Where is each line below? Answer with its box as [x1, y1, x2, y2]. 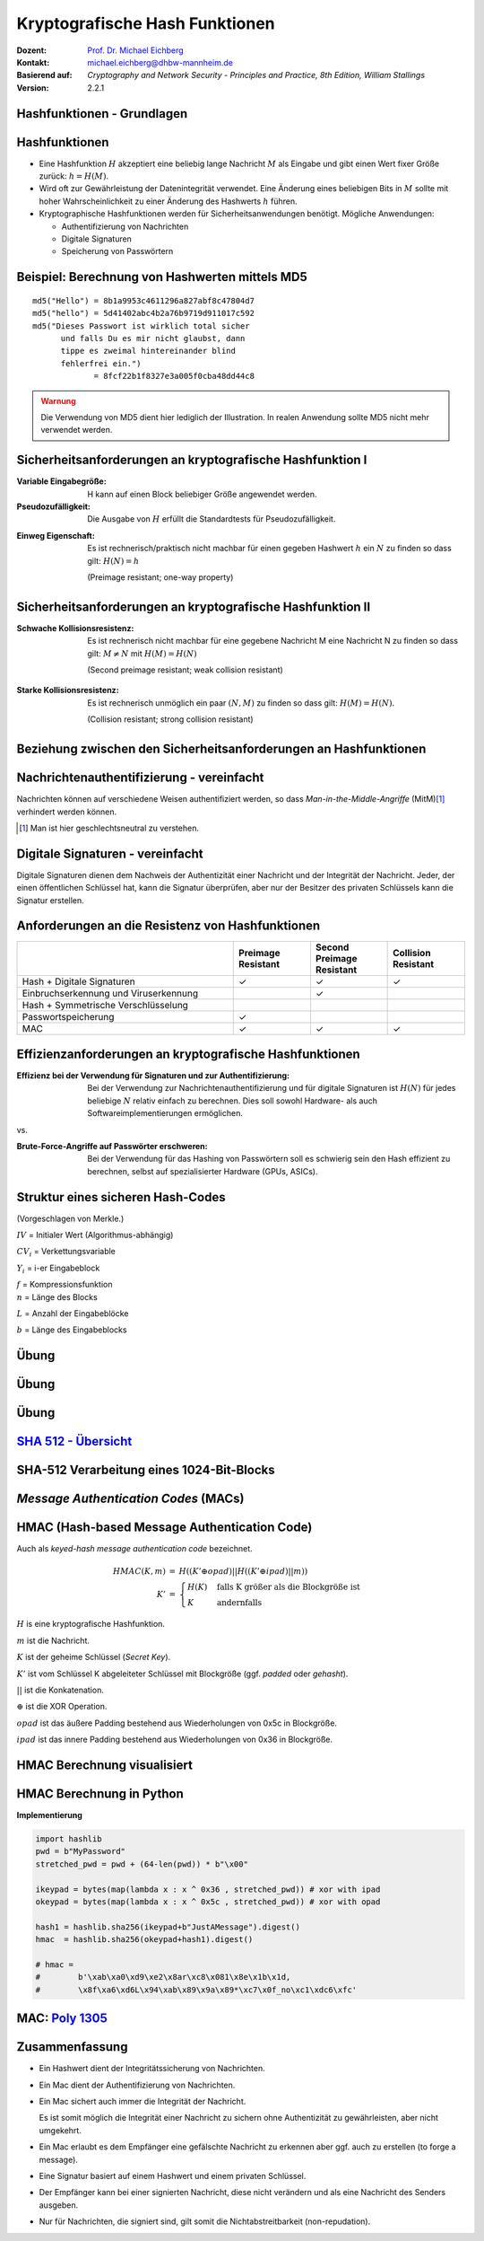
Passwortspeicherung [22, 1011, 115, 1024]
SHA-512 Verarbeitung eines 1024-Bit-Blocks [16, 1463, 275, 1478]
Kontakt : [16, 57, 50, 67]
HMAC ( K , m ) [112, 1566, 166, 1576]
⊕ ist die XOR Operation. [16, 1701, 108, 1712]
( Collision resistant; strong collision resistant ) [87, 714, 255, 725]
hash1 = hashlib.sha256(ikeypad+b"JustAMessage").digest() [35, 1921, 300, 1932]
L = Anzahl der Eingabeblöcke [16, 1307, 129, 1319]
